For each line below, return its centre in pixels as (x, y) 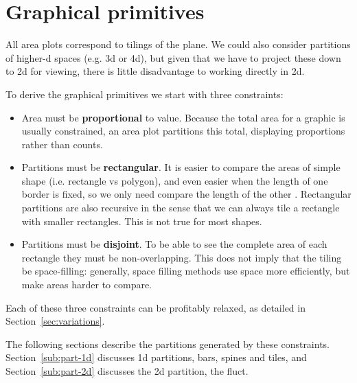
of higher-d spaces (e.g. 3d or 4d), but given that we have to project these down (173, 57)
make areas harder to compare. (87, 285)
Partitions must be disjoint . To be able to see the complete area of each (174, 244)
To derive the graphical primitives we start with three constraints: (145, 94)
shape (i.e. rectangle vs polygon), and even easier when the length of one (175, 180)
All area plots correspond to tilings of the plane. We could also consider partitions (178, 44)
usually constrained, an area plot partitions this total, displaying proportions (183, 131)
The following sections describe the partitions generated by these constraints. (168, 344)
